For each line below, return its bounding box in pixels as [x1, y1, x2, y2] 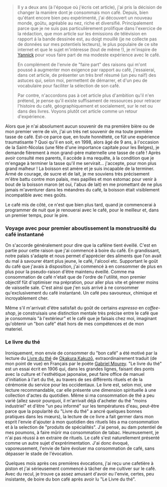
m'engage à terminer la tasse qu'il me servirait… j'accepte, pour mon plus [5, 161, 157, 166]
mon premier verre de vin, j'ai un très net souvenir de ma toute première [5, 129, 153, 134]
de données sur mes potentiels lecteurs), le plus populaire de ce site [17, 41, 158, 47]
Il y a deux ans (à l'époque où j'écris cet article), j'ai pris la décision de [17, 4, 162, 10]
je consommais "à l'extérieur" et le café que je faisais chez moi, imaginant [5, 316, 157, 322]
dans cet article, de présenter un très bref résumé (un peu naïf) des [17, 72, 157, 78]
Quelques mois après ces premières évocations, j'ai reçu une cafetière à [5, 460, 154, 466]
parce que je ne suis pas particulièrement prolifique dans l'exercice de [17, 25, 162, 31]
